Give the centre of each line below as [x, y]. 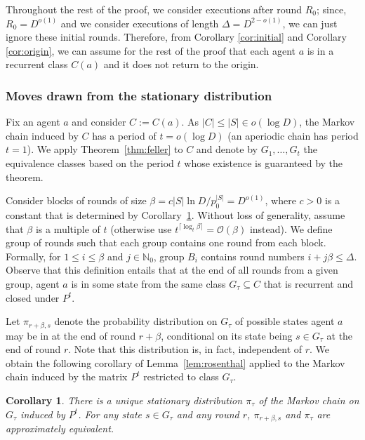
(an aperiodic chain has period [293, 135]
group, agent [33, 283]
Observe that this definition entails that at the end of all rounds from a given [172, 270]
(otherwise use [141, 228]
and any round [208, 414]
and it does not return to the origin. [181, 64]
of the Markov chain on [309, 400]
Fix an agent [33, 122]
